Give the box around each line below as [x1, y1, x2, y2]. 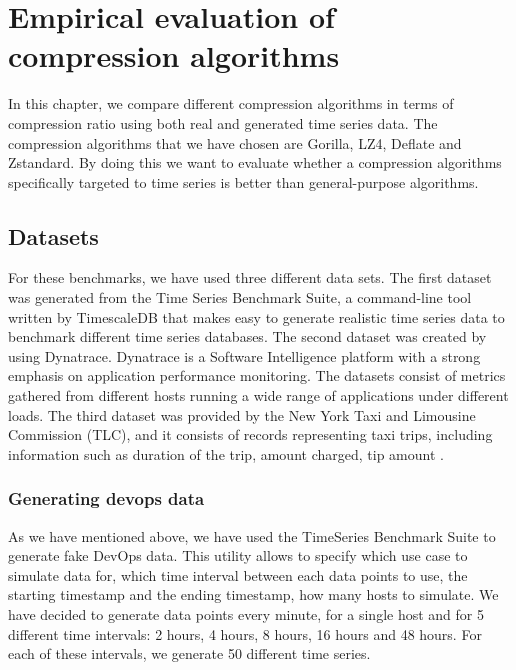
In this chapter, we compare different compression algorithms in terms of [8, 93, 454, 114]
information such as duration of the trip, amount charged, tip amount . [8, 443, 444, 464]
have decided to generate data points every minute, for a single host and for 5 [8, 604, 484, 625]
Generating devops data [8, 486, 205, 511]
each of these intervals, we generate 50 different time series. [8, 643, 371, 664]
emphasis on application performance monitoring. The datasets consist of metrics [8, 365, 506, 386]
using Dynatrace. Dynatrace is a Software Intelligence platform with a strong [8, 345, 481, 366]
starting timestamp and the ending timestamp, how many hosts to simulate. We [8, 584, 499, 605]
